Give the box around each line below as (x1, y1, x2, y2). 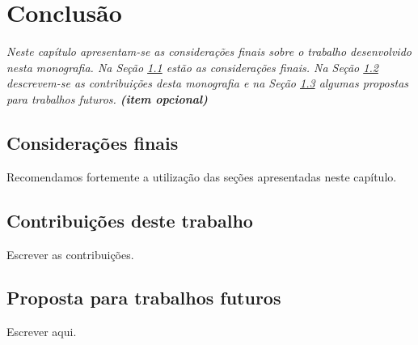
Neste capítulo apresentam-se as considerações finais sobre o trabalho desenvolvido (6, 43, 412, 60)
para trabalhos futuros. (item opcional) (6, 90, 208, 107)
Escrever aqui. (6, 323, 77, 340)
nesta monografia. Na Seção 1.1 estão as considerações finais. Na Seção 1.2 (6, 58, 378, 75)
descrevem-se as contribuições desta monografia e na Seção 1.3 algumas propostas (6, 75, 409, 92)
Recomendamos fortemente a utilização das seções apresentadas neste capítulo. (6, 168, 397, 185)
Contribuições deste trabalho (6, 207, 253, 232)
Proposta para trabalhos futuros (6, 285, 281, 310)
